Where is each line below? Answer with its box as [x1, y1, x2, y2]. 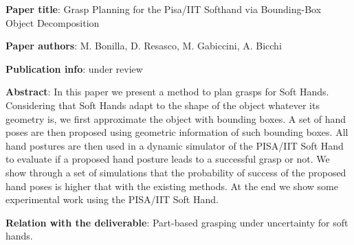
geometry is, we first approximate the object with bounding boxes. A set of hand [5, 111, 346, 126]
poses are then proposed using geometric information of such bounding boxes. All [5, 125, 349, 139]
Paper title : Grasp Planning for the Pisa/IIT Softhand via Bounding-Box [5, 2, 322, 16]
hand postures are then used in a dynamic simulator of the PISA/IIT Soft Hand [5, 138, 344, 152]
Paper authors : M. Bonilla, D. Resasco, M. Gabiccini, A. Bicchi [5, 38, 282, 53]
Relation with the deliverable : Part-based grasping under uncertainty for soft [5, 215, 349, 229]
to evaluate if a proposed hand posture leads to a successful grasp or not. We [5, 152, 330, 166]
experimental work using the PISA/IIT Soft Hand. [5, 192, 219, 207]
